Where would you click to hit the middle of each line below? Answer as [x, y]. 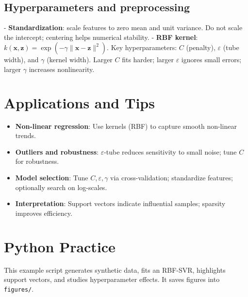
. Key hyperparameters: [142, 47]
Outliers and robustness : [57, 151]
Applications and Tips [79, 102]
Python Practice [60, 246]
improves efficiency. [44, 213]
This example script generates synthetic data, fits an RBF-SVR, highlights [115, 270]
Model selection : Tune [52, 178]
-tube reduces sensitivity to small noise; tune [170, 151]
